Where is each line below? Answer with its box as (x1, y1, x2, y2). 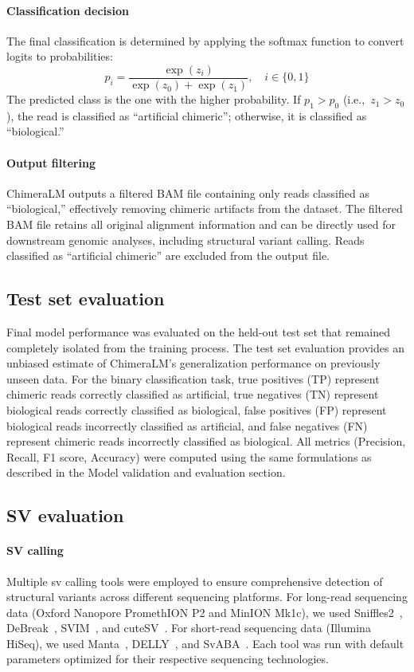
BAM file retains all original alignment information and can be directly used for (6, 216, 396, 233)
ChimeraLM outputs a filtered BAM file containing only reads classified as (6, 184, 369, 201)
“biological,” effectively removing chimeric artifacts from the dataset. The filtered (6, 200, 403, 217)
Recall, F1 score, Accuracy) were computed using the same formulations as (6, 448, 372, 465)
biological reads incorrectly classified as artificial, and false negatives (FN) (6, 417, 368, 434)
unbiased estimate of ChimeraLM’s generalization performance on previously (6, 355, 381, 371)
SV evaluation (6, 503, 124, 528)
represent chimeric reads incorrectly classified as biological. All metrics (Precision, (6, 433, 406, 450)
